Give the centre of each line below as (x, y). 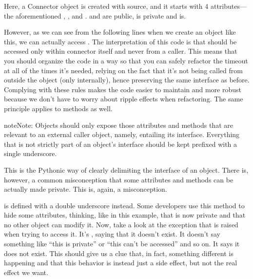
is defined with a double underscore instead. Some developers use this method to (124, 205)
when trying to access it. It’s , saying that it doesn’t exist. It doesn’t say (112, 234)
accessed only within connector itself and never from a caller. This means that (121, 51)
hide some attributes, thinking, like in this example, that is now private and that (125, 215)
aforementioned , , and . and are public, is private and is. (101, 15)
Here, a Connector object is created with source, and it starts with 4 (106, 6)
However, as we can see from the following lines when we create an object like (120, 32)
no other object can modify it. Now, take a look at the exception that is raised (121, 224)
